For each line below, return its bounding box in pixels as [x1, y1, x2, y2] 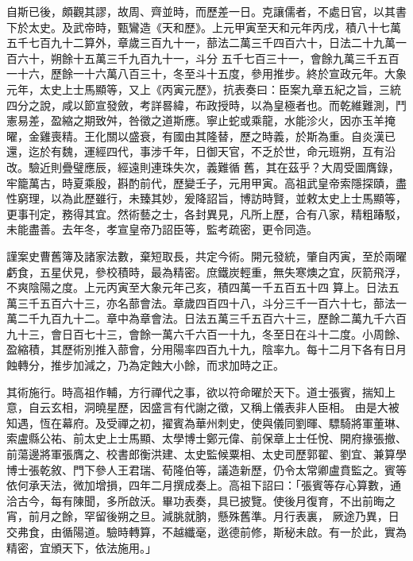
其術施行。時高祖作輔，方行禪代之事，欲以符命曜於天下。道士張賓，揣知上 [6, 383, 396, 400]
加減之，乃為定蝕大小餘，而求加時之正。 [72, 357, 284, 373]
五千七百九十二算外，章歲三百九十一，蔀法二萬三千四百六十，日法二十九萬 [6, 34, 396, 51]
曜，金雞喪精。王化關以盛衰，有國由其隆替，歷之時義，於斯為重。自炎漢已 [6, 127, 396, 144]
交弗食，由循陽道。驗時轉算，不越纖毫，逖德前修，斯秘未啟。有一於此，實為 [6, 524, 407, 540]
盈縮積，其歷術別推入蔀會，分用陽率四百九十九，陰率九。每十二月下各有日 [6, 341, 396, 358]
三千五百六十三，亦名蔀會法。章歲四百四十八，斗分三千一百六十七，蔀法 [17, 294, 396, 311]
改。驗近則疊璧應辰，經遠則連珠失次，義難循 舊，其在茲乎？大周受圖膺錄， [6, 158, 399, 175]
